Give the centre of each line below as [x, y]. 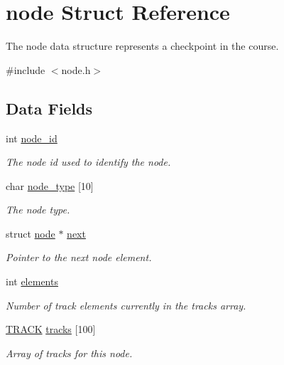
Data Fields [49, 108]
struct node [31, 233]
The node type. [38, 210]
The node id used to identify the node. [88, 162]
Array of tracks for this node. [69, 353]
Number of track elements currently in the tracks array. [126, 305]
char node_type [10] [50, 185]
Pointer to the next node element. [79, 257]
